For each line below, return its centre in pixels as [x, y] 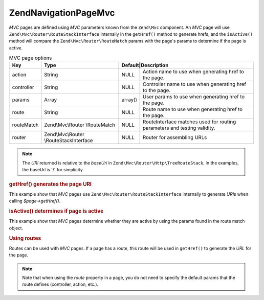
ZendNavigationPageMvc [62, 13]
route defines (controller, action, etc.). [60, 284]
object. [16, 228]
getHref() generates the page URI [50, 184]
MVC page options [31, 58]
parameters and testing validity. [179, 128]
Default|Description [145, 65]
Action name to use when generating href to [193, 72]
